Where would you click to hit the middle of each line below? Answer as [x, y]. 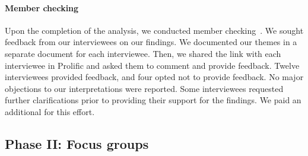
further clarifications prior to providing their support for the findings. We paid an [153, 100]
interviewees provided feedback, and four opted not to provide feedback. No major [154, 77]
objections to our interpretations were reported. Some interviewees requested [144, 88]
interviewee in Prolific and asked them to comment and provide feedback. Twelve [152, 65]
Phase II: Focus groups [77, 143]
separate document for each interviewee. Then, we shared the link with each [143, 53]
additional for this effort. [50, 111]
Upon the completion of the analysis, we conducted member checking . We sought [154, 30]
